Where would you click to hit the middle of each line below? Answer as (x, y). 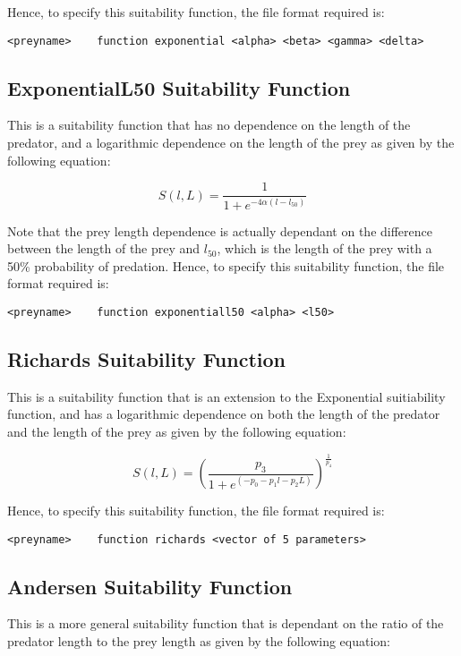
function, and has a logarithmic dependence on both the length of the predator (224, 414)
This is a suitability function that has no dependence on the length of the (209, 125)
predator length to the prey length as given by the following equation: (199, 641)
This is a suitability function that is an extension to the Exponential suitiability (226, 396)
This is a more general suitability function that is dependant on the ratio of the (226, 623)
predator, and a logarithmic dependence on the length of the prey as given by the (231, 143)
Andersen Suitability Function (150, 586)
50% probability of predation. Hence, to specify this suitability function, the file (226, 265)
